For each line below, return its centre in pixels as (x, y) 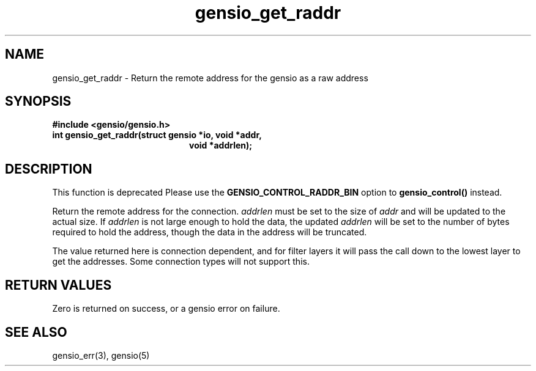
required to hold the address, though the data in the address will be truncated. (210, 232)
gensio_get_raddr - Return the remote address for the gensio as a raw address (210, 78)
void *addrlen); (221, 145)
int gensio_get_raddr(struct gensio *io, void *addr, (157, 135)
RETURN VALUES (58, 285)
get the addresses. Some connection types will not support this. (181, 262)
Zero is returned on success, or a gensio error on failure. (166, 309)
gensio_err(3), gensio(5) (101, 355)
